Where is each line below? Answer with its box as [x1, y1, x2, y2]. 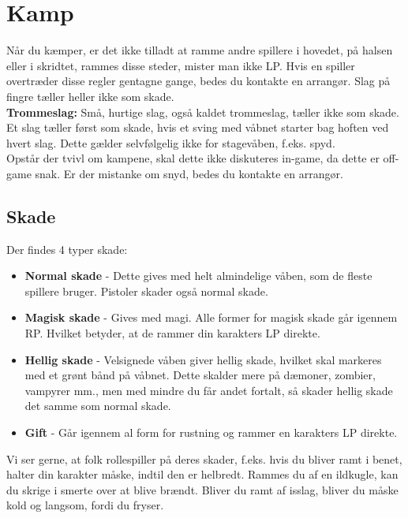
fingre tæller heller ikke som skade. [6, 88, 174, 104]
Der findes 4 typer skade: [6, 240, 128, 257]
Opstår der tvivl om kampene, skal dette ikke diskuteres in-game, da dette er [6, 150, 380, 166]
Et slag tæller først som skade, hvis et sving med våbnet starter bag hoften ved [6, 119, 389, 136]
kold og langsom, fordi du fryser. [6, 497, 164, 513]
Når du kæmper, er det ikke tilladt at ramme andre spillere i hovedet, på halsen [6, 42, 393, 58]
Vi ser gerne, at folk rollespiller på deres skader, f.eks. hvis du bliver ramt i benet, [6, 450, 402, 467]
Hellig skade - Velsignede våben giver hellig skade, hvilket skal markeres [24, 351, 382, 367]
